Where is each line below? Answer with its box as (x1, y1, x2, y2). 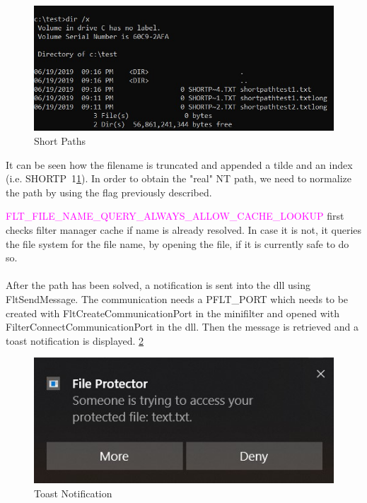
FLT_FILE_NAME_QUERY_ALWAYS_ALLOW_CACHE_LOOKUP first (6, 208, 344, 223)
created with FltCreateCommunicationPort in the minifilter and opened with (6, 305, 339, 320)
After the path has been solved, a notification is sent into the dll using (6, 278, 310, 292)
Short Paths (34, 134, 86, 148)
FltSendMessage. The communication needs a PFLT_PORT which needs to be (6, 291, 349, 306)
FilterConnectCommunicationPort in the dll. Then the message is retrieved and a (6, 319, 359, 334)
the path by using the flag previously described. (6, 184, 212, 199)
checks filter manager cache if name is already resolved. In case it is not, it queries (6, 223, 362, 237)
